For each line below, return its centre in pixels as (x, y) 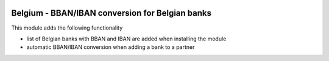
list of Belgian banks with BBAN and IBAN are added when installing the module (126, 39)
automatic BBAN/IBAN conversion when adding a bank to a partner (111, 47)
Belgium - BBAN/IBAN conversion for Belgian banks (111, 13)
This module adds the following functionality (67, 28)
